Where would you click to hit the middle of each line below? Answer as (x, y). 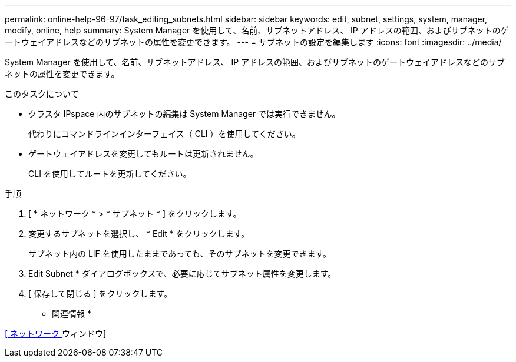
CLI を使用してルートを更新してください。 (110, 174)
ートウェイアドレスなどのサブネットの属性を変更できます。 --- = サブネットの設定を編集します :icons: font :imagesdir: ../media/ (253, 42)
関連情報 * (72, 314)
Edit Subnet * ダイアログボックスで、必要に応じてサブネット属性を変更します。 (182, 274)
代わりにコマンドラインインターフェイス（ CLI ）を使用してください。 (164, 134)
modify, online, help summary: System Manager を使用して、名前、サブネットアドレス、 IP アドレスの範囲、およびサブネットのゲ (257, 30)
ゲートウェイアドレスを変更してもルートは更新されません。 (143, 154)
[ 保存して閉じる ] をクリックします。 (100, 294)
